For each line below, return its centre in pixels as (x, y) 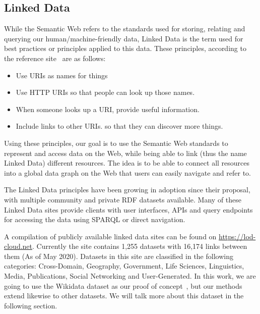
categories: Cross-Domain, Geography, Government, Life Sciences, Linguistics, (124, 266)
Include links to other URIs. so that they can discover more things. (119, 126)
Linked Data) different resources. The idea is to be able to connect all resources (127, 163)
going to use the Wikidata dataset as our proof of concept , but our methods (123, 285)
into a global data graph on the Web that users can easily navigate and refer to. (128, 172)
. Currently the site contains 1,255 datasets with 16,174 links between (140, 246)
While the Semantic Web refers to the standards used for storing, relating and (125, 29)
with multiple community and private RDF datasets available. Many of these (123, 199)
